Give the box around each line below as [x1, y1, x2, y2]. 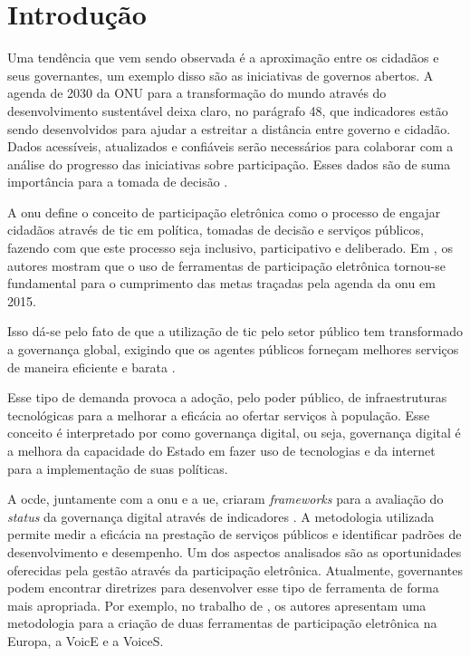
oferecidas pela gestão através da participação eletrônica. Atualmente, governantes [7, 560, 463, 579]
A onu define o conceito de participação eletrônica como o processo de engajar [7, 202, 441, 221]
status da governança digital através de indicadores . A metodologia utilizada [7, 506, 435, 526]
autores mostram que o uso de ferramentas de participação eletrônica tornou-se [7, 256, 446, 275]
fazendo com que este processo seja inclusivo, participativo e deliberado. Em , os [7, 238, 453, 257]
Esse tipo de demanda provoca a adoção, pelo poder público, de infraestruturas [7, 388, 447, 407]
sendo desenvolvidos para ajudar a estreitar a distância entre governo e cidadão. [7, 119, 451, 138]
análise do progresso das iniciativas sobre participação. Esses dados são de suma [7, 154, 451, 173]
